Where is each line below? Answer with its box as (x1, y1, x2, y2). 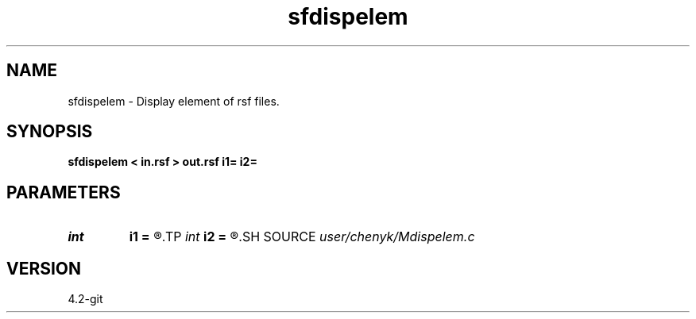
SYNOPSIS (6, 121, 93, 142)
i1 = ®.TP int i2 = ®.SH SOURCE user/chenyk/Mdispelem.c (129, 229, 475, 245)
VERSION (6, 258, 82, 279)
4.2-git (68, 292, 103, 306)
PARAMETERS (6, 182, 121, 202)
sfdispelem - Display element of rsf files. (68, 94, 280, 108)
